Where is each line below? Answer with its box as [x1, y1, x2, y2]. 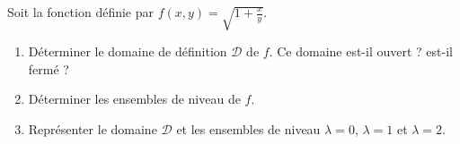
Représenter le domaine [28, 120, 157, 139]
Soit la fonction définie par [7, 3, 155, 21]
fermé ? [28, 59, 69, 78]
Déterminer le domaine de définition [28, 42, 227, 61]
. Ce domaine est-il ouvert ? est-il [269, 42, 453, 61]
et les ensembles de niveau [176, 120, 321, 139]
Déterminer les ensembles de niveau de [28, 89, 241, 108]
